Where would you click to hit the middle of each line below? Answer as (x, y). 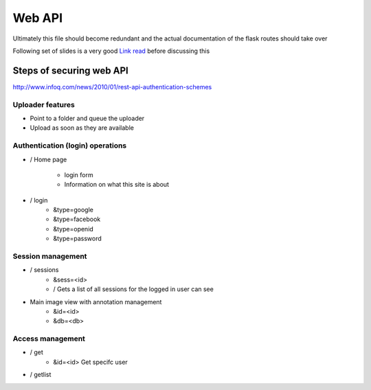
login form (79, 174)
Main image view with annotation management (96, 301)
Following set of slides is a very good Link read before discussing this (111, 51)
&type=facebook (77, 219)
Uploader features (44, 104)
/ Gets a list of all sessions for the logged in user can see (134, 289)
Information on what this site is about (117, 185)
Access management (49, 339)
